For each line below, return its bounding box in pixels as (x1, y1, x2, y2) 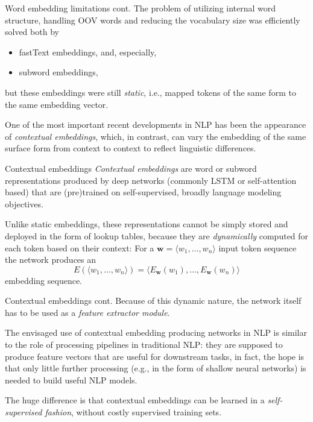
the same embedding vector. (5, 98, 109, 110)
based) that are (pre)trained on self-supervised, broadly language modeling (5, 186, 282, 198)
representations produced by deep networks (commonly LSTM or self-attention (5, 174, 297, 186)
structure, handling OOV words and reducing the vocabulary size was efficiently (5, 13, 300, 26)
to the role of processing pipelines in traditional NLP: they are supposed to (5, 338, 283, 351)
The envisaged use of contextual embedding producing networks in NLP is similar (5, 326, 308, 339)
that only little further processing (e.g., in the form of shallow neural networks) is (5, 362, 306, 374)
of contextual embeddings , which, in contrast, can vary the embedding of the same (5, 130, 306, 142)
